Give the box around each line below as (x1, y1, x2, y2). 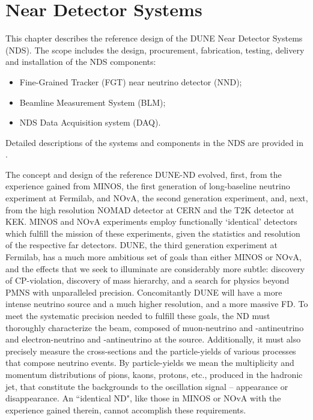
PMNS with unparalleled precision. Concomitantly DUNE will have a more (5, 285, 282, 298)
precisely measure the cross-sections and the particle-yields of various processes (5, 344, 296, 357)
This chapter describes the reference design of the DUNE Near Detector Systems (5, 32, 303, 44)
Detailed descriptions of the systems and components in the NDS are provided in (5, 136, 304, 148)
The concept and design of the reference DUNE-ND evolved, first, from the (5, 168, 282, 180)
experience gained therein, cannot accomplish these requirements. (5, 403, 246, 416)
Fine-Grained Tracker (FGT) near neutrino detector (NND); (19, 75, 242, 88)
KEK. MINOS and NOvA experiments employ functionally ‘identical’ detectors (5, 215, 297, 228)
